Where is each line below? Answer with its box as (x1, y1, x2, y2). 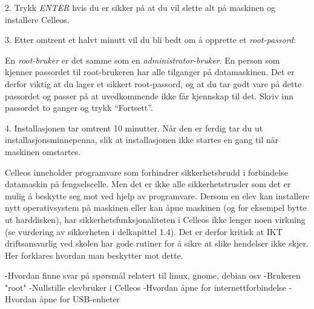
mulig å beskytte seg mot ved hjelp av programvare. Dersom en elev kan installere (5, 189, 310, 202)
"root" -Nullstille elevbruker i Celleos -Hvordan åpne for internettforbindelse (5, 281, 286, 293)
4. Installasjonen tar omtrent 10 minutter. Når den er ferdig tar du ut (5, 121, 263, 134)
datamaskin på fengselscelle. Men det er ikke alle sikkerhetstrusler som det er (5, 178, 291, 190)
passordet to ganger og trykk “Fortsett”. (5, 101, 153, 114)
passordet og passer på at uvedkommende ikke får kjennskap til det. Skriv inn (5, 89, 293, 102)
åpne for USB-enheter (39, 293, 120, 305)
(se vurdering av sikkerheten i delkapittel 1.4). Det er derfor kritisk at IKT (5, 225, 283, 238)
